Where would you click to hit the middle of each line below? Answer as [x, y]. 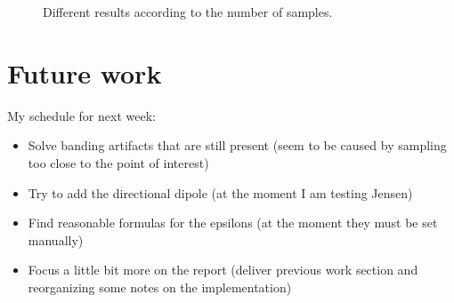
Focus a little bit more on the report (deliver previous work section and [223, 270]
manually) [56, 239]
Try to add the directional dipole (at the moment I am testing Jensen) [220, 192]
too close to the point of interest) [118, 162]
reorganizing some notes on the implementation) [160, 287]
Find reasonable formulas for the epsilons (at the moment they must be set [233, 223]
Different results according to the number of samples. [188, 12]
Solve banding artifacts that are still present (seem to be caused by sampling [237, 145]
